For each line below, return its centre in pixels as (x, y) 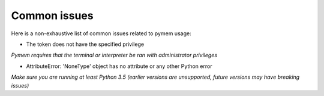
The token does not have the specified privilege (85, 44)
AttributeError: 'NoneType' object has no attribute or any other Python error (119, 66)
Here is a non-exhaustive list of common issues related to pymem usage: (101, 33)
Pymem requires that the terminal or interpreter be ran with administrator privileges (114, 55)
